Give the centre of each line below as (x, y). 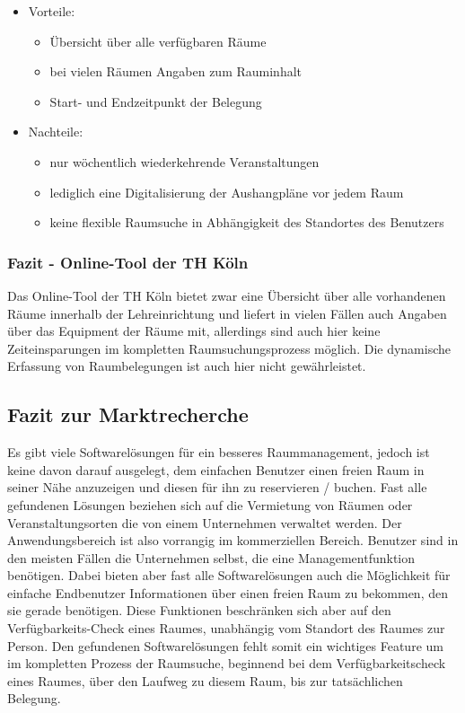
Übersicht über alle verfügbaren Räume (158, 41)
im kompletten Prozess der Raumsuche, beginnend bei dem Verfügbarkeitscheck (227, 663)
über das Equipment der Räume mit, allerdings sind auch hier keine (194, 331)
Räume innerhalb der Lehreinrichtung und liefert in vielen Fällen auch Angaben (227, 313)
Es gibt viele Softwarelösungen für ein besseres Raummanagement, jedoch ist (219, 452)
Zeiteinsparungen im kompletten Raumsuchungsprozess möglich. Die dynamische (229, 348)
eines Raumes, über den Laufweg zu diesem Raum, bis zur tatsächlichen (205, 680)
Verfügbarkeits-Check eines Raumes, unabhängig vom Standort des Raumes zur (226, 628)
